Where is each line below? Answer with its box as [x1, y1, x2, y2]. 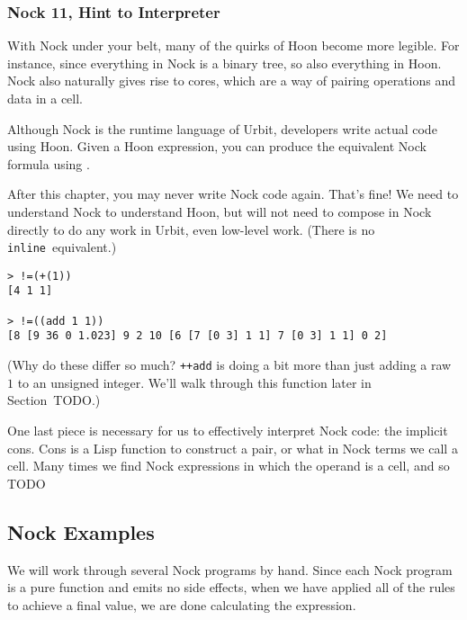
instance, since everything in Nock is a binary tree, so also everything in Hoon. [7, 53, 442, 72]
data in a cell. [7, 89, 83, 107]
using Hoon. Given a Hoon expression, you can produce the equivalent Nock [7, 137, 427, 156]
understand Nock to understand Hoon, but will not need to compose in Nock [7, 202, 432, 220]
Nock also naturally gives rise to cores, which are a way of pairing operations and [7, 71, 455, 90]
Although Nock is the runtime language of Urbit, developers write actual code [7, 119, 437, 138]
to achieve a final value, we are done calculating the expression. [7, 595, 356, 614]
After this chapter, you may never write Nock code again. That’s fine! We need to [7, 184, 459, 203]
